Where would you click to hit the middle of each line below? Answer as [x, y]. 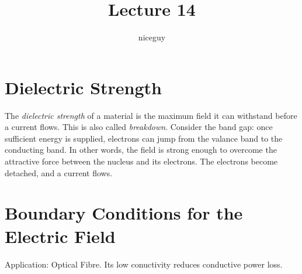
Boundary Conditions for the [124, 213]
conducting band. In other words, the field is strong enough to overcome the [141, 150]
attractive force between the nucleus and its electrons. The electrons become [141, 161]
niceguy [152, 37]
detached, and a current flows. [59, 172]
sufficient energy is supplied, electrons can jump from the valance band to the [144, 138]
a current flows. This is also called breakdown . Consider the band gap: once [139, 127]
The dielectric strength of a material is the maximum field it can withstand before [151, 115]
